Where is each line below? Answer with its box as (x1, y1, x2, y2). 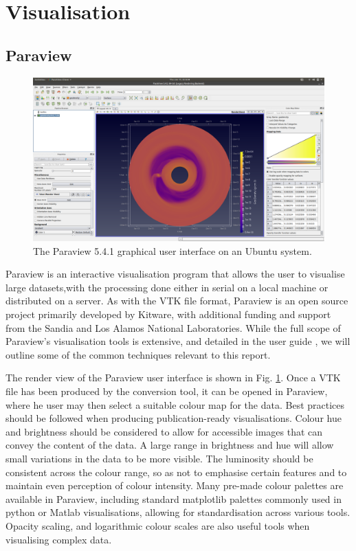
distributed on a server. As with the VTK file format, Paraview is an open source (5, 293, 348, 308)
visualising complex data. (5, 532, 112, 546)
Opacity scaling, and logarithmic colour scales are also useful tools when (5, 518, 310, 532)
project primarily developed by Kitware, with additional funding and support (5, 307, 331, 322)
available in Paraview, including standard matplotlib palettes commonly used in (5, 491, 342, 506)
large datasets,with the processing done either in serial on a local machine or (5, 280, 329, 294)
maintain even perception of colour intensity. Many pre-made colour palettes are (5, 478, 344, 493)
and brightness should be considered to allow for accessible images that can (5, 424, 323, 438)
